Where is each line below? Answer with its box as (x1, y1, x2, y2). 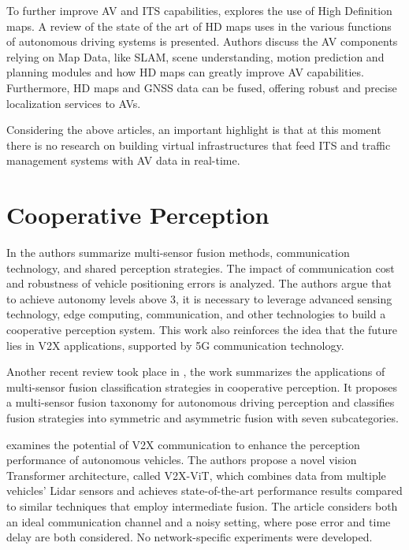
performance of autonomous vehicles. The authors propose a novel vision (6, 452, 357, 468)
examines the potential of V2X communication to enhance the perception (6, 436, 360, 452)
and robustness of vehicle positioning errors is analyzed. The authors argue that (6, 275, 392, 292)
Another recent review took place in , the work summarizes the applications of (6, 363, 385, 380)
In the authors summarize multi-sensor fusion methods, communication (6, 244, 350, 261)
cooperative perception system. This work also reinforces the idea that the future (6, 321, 398, 338)
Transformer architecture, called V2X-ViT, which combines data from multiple (6, 466, 386, 483)
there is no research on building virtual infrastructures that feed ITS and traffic (6, 136, 391, 153)
